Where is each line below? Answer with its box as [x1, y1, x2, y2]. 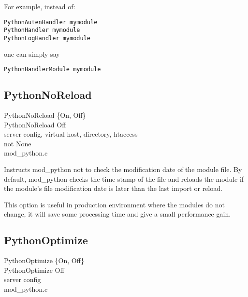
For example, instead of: [4, 1, 75, 11]
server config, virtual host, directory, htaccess [4, 129, 138, 139]
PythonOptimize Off [4, 265, 64, 275]
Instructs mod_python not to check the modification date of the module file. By [4, 164, 242, 174]
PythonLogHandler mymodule [4, 34, 90, 42]
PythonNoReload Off [4, 119, 66, 129]
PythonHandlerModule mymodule [4, 66, 101, 73]
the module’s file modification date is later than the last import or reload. [4, 183, 222, 193]
